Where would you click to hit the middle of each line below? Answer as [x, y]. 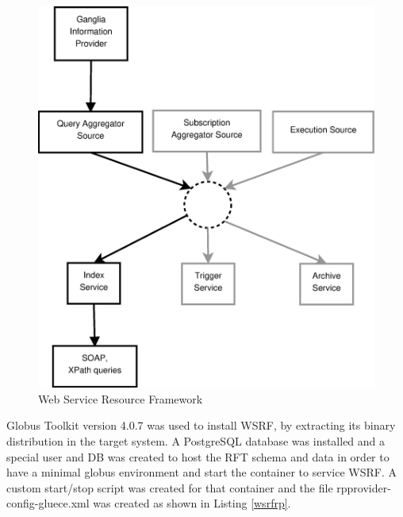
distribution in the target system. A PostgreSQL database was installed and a [196, 441]
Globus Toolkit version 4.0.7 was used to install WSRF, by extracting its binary [201, 425]
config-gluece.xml [48, 503]
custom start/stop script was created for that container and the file [170, 487]
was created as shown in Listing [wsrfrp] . [192, 503]
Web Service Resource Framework [121, 398]
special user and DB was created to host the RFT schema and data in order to [198, 456]
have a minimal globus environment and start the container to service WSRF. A [201, 472]
